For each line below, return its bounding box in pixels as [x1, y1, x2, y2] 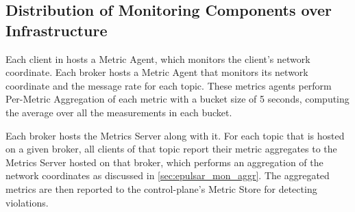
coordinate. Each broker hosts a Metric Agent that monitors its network [5, 65, 308, 79]
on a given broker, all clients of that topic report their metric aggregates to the [5, 142, 337, 156]
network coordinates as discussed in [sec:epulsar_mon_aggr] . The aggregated [5, 168, 330, 183]
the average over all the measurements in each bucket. [5, 105, 232, 119]
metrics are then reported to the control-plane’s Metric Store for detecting [5, 181, 317, 196]
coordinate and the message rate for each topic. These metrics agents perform [5, 78, 332, 92]
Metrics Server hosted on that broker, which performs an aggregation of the [5, 155, 323, 169]
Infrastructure [5, 19, 108, 40]
